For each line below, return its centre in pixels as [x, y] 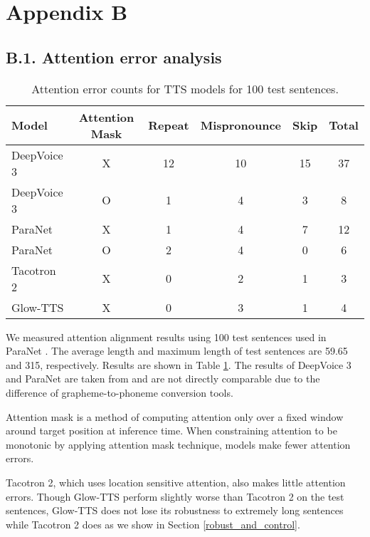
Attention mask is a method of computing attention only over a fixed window [175, 416]
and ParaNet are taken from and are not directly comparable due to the [163, 379]
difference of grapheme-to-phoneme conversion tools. [120, 392]
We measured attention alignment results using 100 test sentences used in [166, 337]
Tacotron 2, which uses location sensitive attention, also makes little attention [176, 482]
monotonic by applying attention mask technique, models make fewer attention [178, 444]
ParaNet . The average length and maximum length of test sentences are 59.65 [177, 351]
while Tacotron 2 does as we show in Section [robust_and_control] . [153, 524]
